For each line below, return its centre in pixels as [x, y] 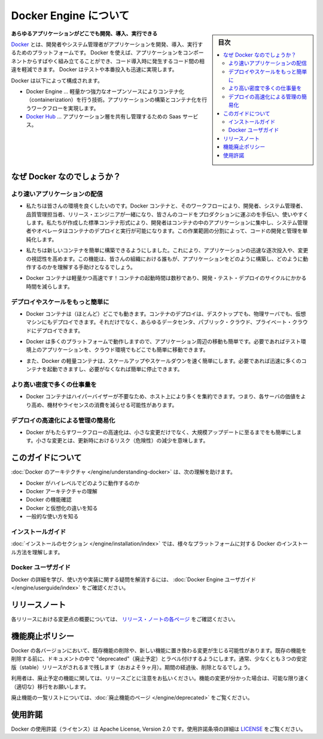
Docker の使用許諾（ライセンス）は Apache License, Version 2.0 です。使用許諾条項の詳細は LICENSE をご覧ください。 [159, 729]
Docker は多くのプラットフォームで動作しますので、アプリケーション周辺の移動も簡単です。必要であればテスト [164, 341]
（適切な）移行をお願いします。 [50, 686]
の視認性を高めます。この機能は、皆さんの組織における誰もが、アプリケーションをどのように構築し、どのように [164, 259]
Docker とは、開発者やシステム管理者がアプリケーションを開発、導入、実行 [104, 44]
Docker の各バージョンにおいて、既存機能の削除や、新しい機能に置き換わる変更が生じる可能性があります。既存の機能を [159, 651]
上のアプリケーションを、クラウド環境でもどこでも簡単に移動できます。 [120, 350]
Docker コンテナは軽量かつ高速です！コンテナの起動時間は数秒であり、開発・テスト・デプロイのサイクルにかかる [166, 278]
